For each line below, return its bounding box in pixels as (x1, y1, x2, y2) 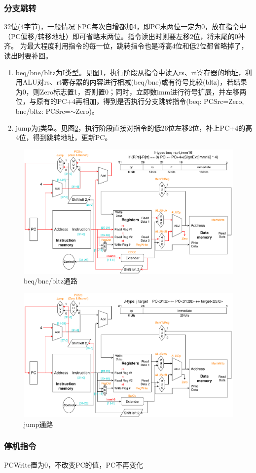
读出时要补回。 (4, 50, 52, 60)
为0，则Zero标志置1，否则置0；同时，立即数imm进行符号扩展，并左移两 (15, 86, 247, 96)
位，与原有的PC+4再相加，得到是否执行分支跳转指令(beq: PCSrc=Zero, (15, 96, 244, 106)
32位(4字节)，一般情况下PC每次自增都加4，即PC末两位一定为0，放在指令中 (4, 21, 247, 32)
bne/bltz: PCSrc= (15, 105, 71, 116)
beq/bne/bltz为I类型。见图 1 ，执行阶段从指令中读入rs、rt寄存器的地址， (15, 67, 245, 77)
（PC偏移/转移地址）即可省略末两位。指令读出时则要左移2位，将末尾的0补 (4, 31, 245, 41)
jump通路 (24, 419, 53, 429)
